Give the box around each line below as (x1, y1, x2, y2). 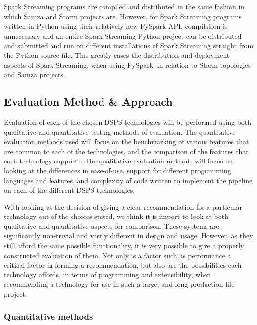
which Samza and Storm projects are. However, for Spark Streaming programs (4, 11, 242, 21)
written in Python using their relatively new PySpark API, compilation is (4, 21, 228, 31)
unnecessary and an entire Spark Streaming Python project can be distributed (4, 30, 242, 41)
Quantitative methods (4, 310, 93, 322)
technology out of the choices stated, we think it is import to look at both (4, 211, 228, 221)
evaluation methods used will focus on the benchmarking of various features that (4, 136, 249, 147)
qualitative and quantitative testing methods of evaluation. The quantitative (4, 126, 236, 137)
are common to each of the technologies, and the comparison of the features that (4, 146, 249, 156)
